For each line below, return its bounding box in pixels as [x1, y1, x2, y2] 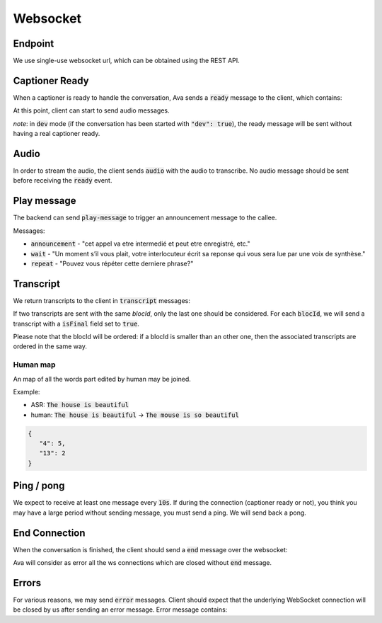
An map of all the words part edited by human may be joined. [13, 375, 191, 383]
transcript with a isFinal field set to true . [13, 319, 139, 328]
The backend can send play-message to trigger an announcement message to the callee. [13, 213, 277, 222]
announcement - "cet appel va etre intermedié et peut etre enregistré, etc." [30, 239, 250, 248]
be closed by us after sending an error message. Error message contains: [13, 605, 228, 614]
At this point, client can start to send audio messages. [13, 106, 170, 115]
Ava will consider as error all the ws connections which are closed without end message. [13, 559, 272, 567]
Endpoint [13, 38, 54, 50]
